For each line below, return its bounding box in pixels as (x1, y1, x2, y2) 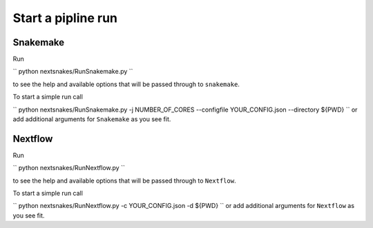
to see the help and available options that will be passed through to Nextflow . (12, 176, 236, 185)
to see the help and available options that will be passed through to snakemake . (12, 80, 240, 88)
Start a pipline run (12, 10, 117, 25)
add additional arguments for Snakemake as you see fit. (12, 115, 171, 123)
